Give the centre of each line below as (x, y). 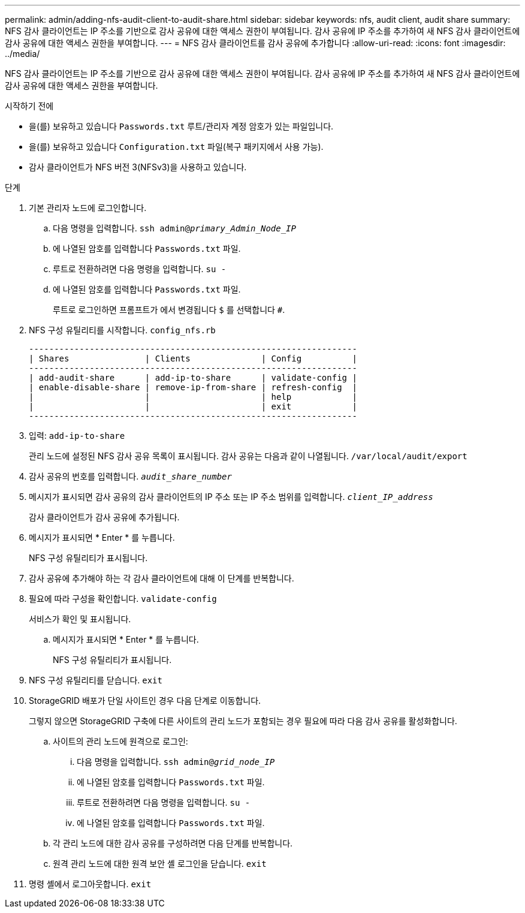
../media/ (22, 54)
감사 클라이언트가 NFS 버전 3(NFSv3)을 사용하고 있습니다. (138, 167)
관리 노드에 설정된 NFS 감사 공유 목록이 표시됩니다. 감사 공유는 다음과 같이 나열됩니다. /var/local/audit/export (248, 456)
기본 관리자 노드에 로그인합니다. (88, 208)
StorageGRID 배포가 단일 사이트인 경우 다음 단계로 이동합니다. (145, 700)
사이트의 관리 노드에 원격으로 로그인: (120, 741)
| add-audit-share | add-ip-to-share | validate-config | (193, 378)
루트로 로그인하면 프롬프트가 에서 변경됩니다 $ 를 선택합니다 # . (169, 310)
